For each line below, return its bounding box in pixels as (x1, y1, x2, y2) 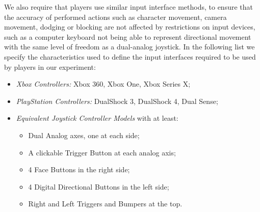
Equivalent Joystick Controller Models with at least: (16, 113, 178, 123)
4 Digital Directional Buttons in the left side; (28, 181, 169, 192)
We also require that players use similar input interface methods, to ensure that (4, 2, 253, 12)
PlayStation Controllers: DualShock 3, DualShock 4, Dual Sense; (16, 95, 218, 106)
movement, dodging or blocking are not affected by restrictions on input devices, (4, 21, 255, 32)
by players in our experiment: (4, 61, 96, 72)
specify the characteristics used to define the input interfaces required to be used (4, 51, 256, 62)
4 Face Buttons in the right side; (28, 164, 130, 175)
